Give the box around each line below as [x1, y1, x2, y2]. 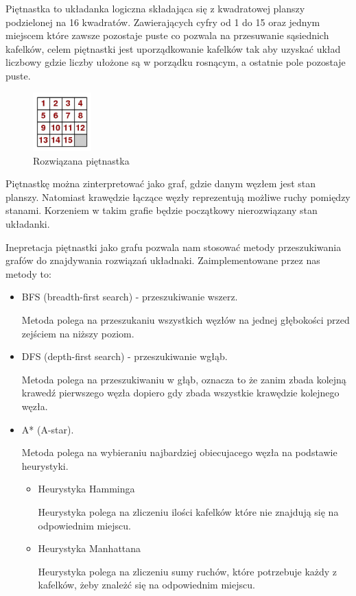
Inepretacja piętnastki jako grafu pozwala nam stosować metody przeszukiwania [5, 239, 342, 254]
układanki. [5, 217, 50, 231]
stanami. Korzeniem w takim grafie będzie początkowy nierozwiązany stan [5, 203, 318, 217]
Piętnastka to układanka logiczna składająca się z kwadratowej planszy [5, 1, 305, 15]
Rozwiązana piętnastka [33, 153, 130, 167]
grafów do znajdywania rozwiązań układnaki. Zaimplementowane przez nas [5, 253, 320, 267]
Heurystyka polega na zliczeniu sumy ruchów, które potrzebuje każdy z [38, 564, 337, 578]
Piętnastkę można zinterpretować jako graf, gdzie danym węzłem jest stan [5, 176, 316, 191]
